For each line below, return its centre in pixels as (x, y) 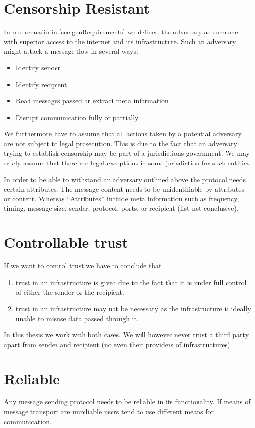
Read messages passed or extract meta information (92, 101)
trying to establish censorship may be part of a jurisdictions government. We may (127, 153)
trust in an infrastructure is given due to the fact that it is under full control (131, 282)
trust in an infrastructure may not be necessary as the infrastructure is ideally (133, 308)
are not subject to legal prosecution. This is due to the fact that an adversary (121, 143)
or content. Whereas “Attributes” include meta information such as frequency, (122, 198)
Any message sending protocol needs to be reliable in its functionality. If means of (127, 402)
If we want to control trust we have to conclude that (83, 266)
